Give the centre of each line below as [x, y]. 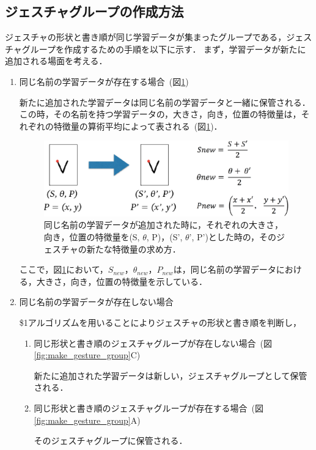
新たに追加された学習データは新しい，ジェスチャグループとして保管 [171, 375]
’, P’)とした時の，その [233, 237]
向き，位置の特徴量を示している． [139, 281]
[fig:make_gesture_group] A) [87, 420]
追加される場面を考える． [56, 61]
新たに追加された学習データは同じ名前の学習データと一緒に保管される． [165, 102]
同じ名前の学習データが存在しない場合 [96, 302]
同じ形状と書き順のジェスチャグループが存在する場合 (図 [149, 408]
